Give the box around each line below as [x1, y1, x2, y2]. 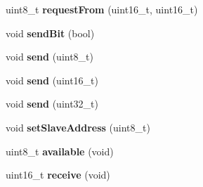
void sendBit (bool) [6, 25, 95, 40]
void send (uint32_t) [6, 96, 98, 111]
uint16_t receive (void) [6, 167, 110, 182]
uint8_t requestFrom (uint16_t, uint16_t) [6, 2, 198, 16]
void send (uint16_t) [6, 72, 98, 87]
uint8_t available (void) [6, 143, 114, 158]
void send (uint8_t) [6, 49, 93, 64]
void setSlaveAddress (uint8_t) [6, 120, 150, 134]
